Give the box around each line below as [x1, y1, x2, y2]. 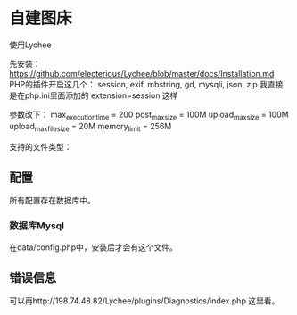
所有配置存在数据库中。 [9, 195, 95, 206]
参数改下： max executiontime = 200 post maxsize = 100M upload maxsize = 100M [9, 109, 289, 121]
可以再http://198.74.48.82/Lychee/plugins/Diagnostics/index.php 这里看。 [9, 295, 280, 306]
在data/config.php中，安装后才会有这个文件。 [9, 242, 178, 253]
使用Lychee [9, 39, 52, 50]
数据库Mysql [9, 220, 65, 232]
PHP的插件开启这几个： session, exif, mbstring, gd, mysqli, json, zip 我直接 [9, 79, 284, 89]
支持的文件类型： [9, 141, 72, 152]
